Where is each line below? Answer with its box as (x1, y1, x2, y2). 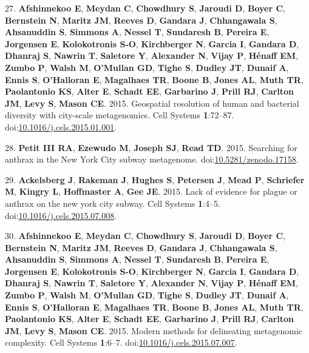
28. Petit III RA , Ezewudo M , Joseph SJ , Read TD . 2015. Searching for (5, 141, 297, 153)
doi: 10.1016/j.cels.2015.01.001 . (5, 120, 117, 133)
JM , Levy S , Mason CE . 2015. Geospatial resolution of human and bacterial (5, 96, 299, 109)
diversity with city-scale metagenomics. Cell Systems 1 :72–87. (5, 109, 234, 121)
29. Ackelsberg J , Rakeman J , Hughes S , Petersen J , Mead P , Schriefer (5, 173, 305, 186)
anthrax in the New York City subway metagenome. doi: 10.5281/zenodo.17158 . (5, 153, 299, 166)
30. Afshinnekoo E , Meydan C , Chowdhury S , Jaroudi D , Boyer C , (5, 229, 285, 242)
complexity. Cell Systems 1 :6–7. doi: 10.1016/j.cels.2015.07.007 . (5, 336, 237, 349)
